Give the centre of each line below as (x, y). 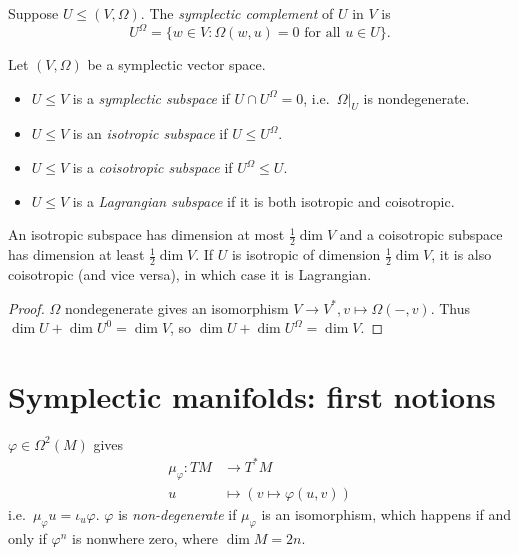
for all (322, 33)
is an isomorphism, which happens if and (386, 513)
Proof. (26, 307)
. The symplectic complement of (237, 13)
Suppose (33, 13)
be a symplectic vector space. (176, 64)
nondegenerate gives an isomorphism (177, 307)
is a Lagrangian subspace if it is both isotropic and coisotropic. (263, 200)
